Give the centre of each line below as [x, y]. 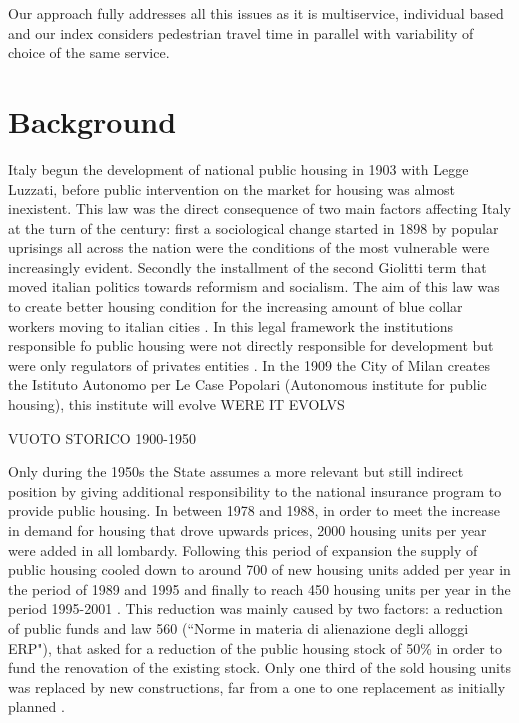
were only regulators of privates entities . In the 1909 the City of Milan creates [249, 364]
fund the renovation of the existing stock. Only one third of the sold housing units [259, 667]
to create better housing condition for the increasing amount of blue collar [235, 306]
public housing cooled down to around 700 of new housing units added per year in [259, 569]
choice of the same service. [89, 52]
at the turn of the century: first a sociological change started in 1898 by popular [253, 227]
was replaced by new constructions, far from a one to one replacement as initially [257, 686]
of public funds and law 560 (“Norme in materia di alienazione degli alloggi [238, 627]
